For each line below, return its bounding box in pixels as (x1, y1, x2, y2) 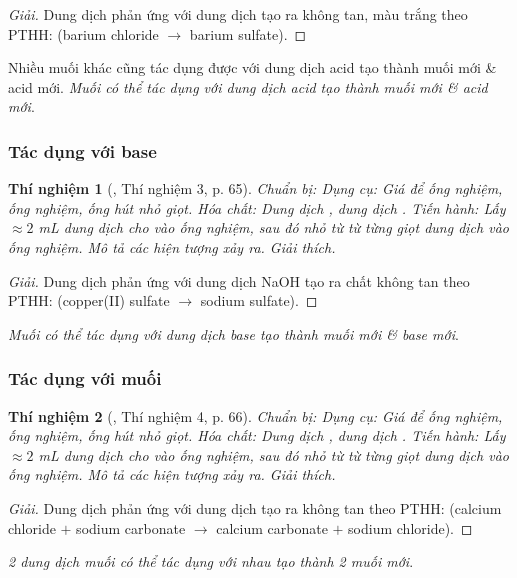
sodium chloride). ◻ (348, 517, 473, 538)
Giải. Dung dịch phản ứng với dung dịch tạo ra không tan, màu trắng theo (8, 4, 468, 24)
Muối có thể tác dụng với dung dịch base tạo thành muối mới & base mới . (8, 323, 459, 344)
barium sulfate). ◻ (189, 23, 307, 44)
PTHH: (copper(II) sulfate (8, 290, 170, 311)
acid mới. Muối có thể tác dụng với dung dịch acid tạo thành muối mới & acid (8, 76, 488, 97)
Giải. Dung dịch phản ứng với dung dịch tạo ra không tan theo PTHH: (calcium (8, 497, 502, 518)
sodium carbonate (76, 517, 186, 538)
